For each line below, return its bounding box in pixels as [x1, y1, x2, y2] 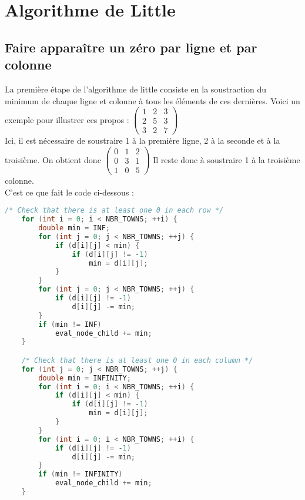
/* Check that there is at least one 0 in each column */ [21, 356, 253, 365]
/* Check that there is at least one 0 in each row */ [5, 206, 224, 215]
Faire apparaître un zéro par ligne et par [5, 38, 257, 56]
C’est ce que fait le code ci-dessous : [5, 186, 134, 198]
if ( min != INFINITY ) [38, 470, 123, 479]
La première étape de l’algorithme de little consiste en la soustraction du [5, 82, 267, 95]
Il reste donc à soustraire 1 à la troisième [153, 153, 300, 165]
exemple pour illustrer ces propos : [5, 113, 129, 125]
